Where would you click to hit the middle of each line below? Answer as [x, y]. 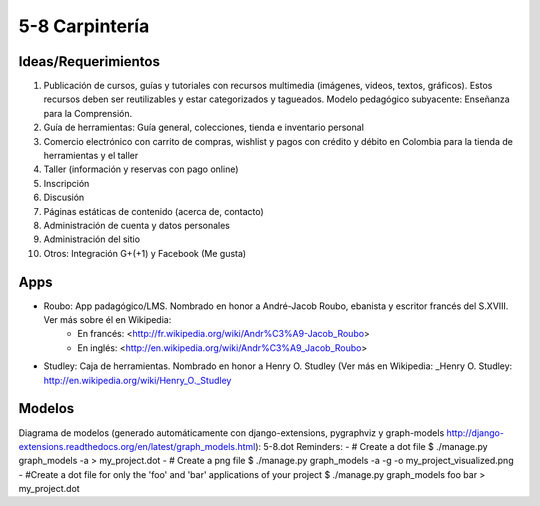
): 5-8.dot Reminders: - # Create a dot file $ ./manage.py [372, 446]
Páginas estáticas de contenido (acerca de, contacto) [153, 211]
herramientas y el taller [91, 156]
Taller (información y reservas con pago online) [141, 169]
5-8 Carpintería [84, 26]
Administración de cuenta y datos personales [136, 225]
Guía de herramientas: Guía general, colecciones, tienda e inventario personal [204, 127]
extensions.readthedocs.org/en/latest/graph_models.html [137, 446]
